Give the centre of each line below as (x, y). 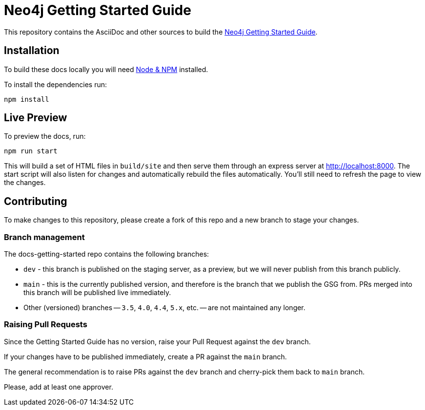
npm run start (31, 151)
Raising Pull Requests (46, 325)
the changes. (25, 183)
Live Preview (36, 118)
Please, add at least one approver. (59, 387)
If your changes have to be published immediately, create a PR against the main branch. (145, 356)
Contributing (36, 201)
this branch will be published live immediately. (97, 293)
